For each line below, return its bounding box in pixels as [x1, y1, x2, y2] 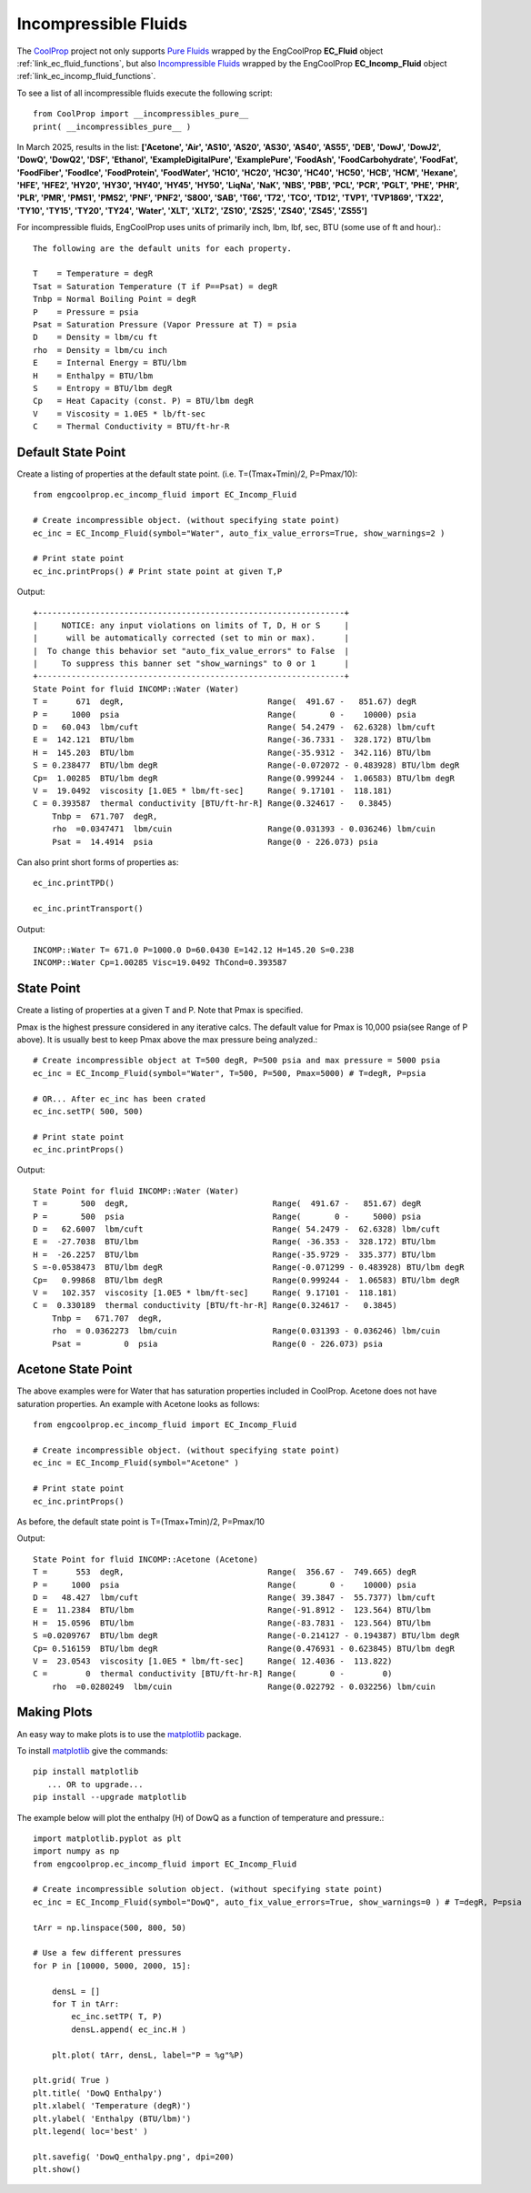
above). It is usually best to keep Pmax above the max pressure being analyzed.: [16, 1033, 318, 1045]
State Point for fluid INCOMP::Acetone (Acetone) [33, 1554, 259, 1564]
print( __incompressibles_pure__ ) [33, 121, 192, 132]
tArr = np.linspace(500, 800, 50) [33, 1922, 186, 1933]
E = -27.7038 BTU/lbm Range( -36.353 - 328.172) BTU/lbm [33, 1237, 436, 1247]
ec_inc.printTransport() [33, 903, 144, 914]
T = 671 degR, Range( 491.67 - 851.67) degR [33, 697, 417, 707]
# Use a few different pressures [33, 1947, 182, 1958]
